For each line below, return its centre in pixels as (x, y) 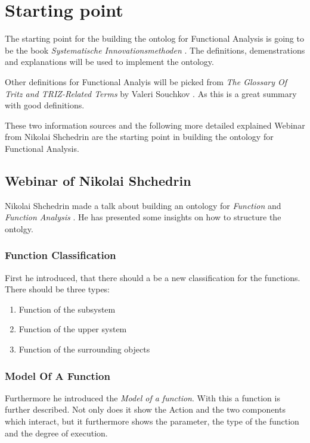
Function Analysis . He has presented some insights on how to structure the (143, 217)
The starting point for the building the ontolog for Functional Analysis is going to (154, 38)
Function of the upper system (73, 329)
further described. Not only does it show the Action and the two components (145, 409)
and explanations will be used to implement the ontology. (109, 62)
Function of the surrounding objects (84, 349)
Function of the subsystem (67, 309)
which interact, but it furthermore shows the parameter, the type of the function (152, 421)
